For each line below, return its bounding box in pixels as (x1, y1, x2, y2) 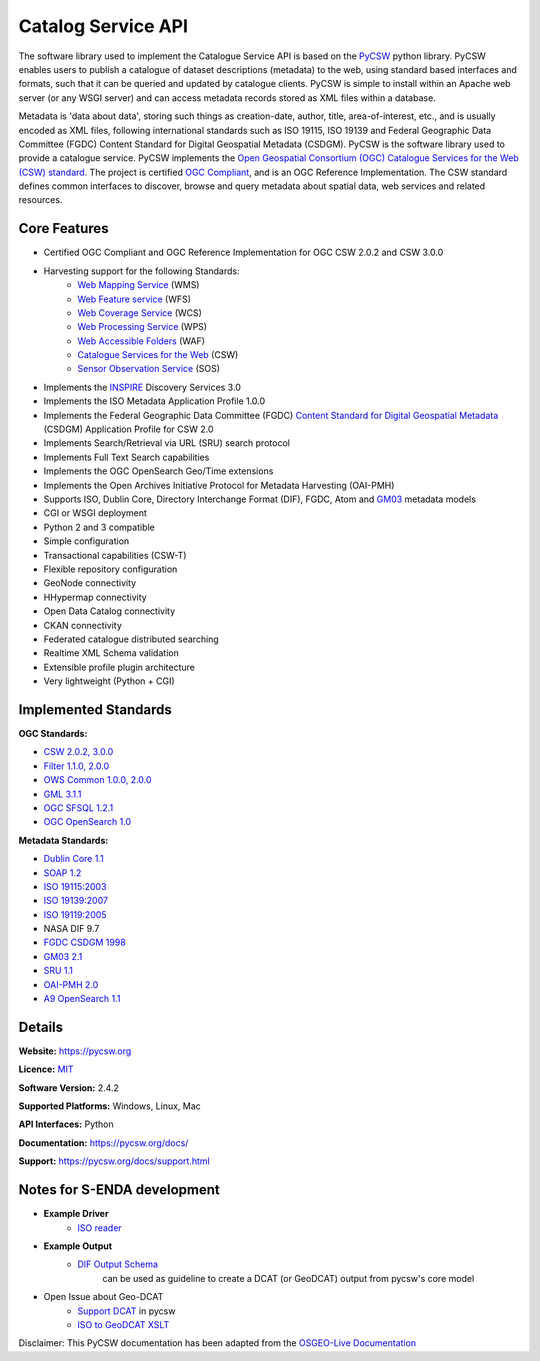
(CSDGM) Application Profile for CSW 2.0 (43, 423, 214, 435)
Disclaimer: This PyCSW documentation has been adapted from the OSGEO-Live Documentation (18, 1337, 417, 1349)
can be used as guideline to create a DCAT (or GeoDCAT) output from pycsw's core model (102, 1272, 475, 1284)
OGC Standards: (18, 727, 88, 739)
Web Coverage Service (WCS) (77, 306, 202, 319)
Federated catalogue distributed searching (43, 633, 219, 645)
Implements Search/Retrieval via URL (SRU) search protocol (43, 437, 290, 449)
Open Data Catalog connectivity (43, 605, 176, 617)
